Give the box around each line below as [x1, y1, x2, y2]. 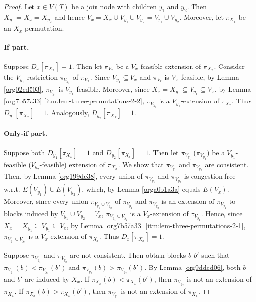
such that [201, 250, 230, 260]
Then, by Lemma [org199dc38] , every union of [4, 171, 143, 181]
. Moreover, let [179, 11, 224, 22]
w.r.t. [4, 184, 20, 194]
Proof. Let [4, 1, 34, 11]
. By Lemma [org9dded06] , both [144, 262, 241, 272]
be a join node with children [71, 1, 157, 11]
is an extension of [161, 196, 215, 206]
